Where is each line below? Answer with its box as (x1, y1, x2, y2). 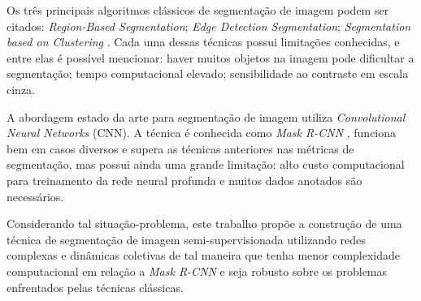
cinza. (7, 80, 35, 97)
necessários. (7, 187, 64, 204)
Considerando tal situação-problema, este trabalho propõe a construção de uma (7, 215, 402, 232)
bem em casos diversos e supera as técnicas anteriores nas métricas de (7, 140, 354, 157)
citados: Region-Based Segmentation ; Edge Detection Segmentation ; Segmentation (7, 17, 411, 34)
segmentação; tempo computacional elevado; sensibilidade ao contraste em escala (7, 65, 409, 82)
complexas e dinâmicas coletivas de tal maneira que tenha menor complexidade (7, 247, 401, 264)
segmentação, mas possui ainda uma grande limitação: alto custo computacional (7, 156, 405, 173)
